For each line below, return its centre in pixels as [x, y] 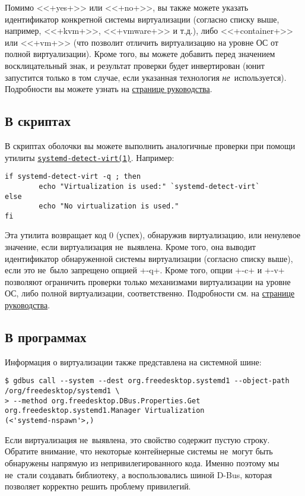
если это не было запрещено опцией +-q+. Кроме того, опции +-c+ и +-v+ [145, 270]
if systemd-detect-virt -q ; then [73, 177]
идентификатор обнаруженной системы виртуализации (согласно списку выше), [149, 258]
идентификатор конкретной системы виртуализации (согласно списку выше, [142, 19]
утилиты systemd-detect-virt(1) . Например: [90, 157]
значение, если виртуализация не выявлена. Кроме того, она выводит [130, 247]
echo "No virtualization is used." [109, 206]
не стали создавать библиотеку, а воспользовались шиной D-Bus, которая [139, 474]
